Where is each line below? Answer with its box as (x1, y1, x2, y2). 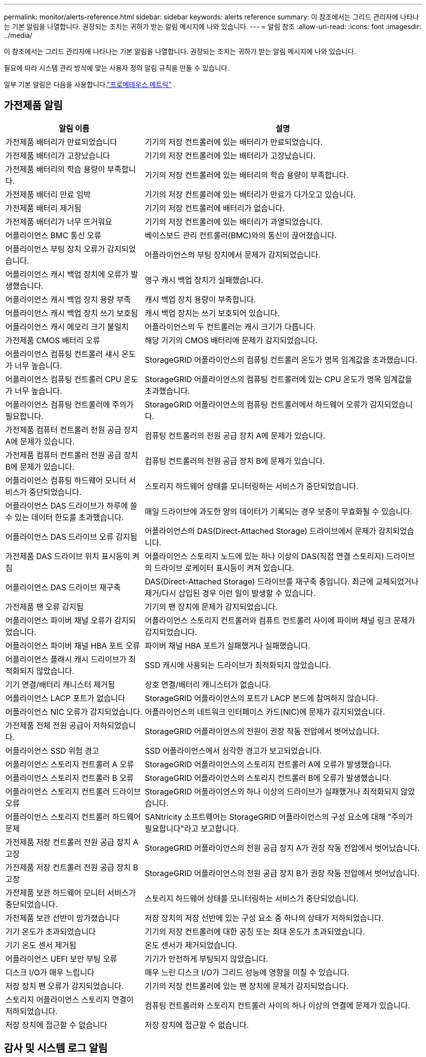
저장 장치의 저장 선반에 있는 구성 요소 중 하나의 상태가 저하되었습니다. (144, 913, 384, 923)
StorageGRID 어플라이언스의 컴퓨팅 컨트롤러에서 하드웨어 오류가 (144, 399, 368, 409)
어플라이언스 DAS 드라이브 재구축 (5, 582, 121, 592)
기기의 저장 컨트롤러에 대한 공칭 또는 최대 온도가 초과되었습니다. (144, 926, 365, 936)
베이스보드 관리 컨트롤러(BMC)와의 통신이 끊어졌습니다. (144, 230, 337, 240)
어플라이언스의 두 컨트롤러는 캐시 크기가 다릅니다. (144, 321, 316, 332)
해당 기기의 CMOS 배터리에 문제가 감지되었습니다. (144, 335, 318, 345)
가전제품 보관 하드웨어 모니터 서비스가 (5, 887, 136, 898)
